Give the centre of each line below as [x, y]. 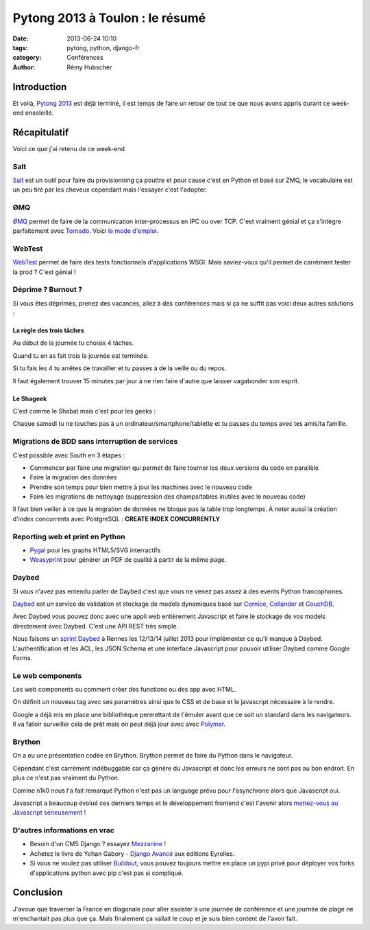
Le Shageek [30, 398]
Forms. [23, 658]
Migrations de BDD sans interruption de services [95, 442]
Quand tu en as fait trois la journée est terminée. [81, 355]
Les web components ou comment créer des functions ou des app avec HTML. [124, 690]
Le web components [47, 675]
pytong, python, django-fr [103, 47]
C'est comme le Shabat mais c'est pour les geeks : [84, 411]
